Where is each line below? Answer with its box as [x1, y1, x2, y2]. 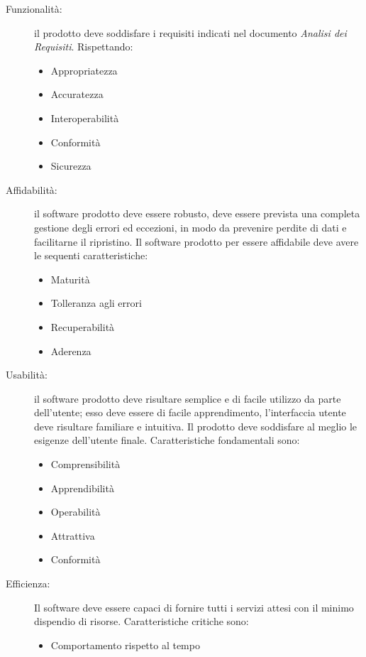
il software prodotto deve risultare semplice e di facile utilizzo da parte [34, 391, 341, 406]
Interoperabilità [50, 110, 119, 125]
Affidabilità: [6, 182, 57, 197]
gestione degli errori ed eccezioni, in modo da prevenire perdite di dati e [34, 219, 347, 234]
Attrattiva [50, 528, 95, 543]
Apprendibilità [50, 480, 114, 495]
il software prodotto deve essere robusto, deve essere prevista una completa [34, 206, 360, 221]
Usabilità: [6, 367, 48, 382]
